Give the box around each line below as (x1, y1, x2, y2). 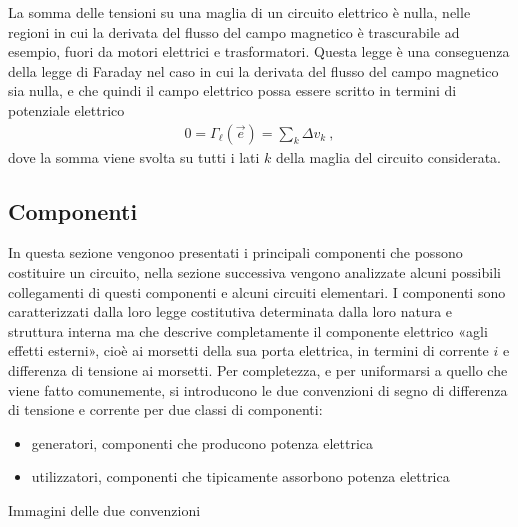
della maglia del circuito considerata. (276, 146, 501, 167)
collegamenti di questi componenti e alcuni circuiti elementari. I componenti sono (8, 281, 506, 302)
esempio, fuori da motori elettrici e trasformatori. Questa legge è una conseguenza (8, 41, 510, 62)
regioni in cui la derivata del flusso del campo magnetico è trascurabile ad (8, 21, 460, 42)
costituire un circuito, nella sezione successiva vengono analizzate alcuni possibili (8, 261, 501, 282)
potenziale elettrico (8, 99, 125, 120)
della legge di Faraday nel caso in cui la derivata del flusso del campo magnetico (8, 60, 499, 81)
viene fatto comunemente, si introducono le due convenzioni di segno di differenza (8, 379, 508, 400)
